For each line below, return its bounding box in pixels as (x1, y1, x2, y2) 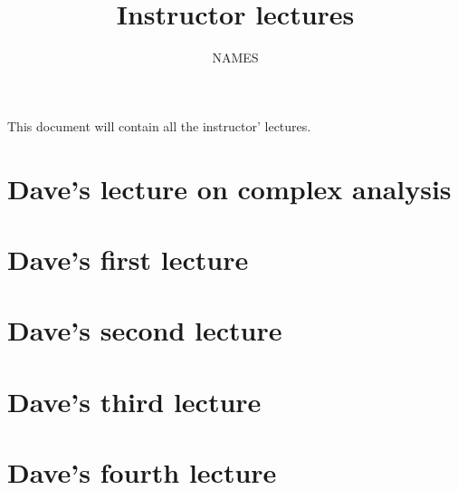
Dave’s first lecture (7, 240, 249, 277)
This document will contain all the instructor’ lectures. (7, 116, 311, 135)
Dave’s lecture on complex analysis (7, 169, 452, 207)
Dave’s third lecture (7, 382, 262, 419)
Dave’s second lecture (7, 312, 282, 349)
